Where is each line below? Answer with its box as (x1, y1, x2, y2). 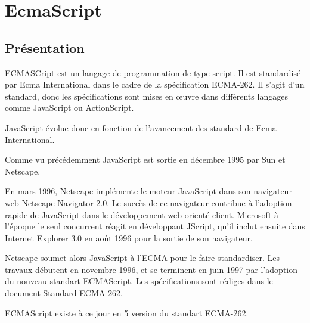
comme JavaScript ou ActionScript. (5, 101, 134, 114)
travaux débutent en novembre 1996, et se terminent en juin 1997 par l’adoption (5, 263, 298, 275)
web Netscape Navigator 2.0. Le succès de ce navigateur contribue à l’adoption (5, 196, 292, 209)
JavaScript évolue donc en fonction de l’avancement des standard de (5, 121, 253, 133)
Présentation (5, 38, 85, 57)
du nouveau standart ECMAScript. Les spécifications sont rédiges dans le (5, 275, 273, 287)
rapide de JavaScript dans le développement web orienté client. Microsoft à (5, 208, 278, 220)
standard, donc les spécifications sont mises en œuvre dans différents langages (5, 89, 288, 102)
